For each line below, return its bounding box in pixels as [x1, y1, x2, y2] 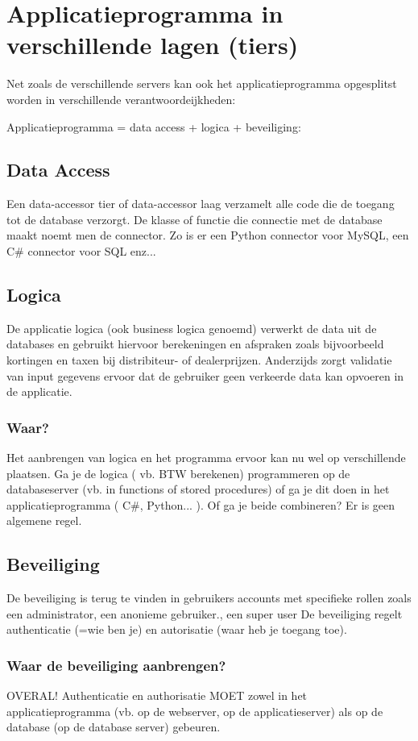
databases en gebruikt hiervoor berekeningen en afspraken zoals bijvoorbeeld [6, 335, 384, 352]
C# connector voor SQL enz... [6, 243, 156, 260]
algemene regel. [6, 512, 82, 529]
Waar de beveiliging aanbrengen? [6, 655, 226, 675]
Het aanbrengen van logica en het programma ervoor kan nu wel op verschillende [6, 449, 406, 466]
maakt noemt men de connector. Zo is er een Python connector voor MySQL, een [6, 227, 409, 244]
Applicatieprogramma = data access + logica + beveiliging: [6, 118, 301, 135]
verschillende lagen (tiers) [6, 28, 299, 61]
